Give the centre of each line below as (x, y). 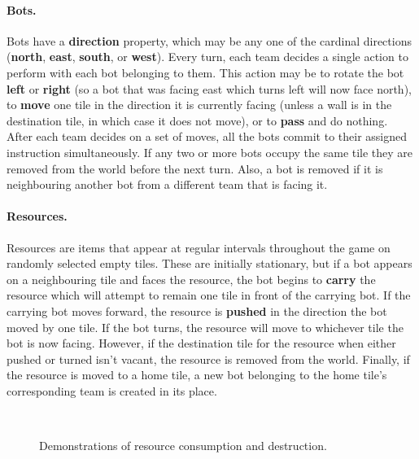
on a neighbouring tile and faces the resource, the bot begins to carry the (191, 279)
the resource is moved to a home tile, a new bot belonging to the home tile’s (197, 375)
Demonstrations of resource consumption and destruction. (183, 446)
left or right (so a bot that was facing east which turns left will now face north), (209, 88)
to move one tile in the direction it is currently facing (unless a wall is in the (199, 105)
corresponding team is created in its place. (112, 390)
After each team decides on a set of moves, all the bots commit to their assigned (207, 136)
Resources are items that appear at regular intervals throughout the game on (199, 247)
